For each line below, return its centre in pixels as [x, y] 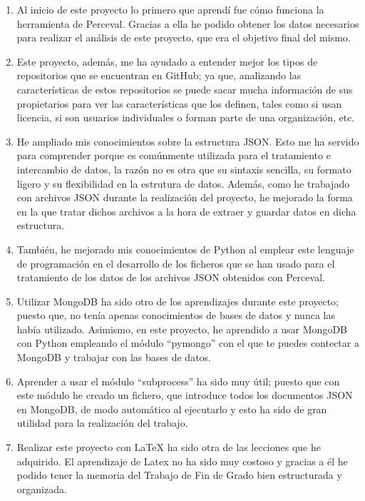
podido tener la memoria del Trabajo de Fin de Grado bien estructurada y [179, 475]
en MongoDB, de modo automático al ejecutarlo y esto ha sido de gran [172, 409]
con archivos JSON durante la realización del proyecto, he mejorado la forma [185, 197]
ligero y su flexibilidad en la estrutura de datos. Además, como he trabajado [183, 183]
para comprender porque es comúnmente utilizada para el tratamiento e [174, 155]
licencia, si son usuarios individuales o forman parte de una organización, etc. [186, 117]
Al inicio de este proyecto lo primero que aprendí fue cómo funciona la [170, 9]
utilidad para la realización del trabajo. [102, 423]
